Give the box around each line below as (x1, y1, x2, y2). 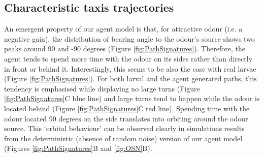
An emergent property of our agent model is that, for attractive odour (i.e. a (4, 23, 243, 34)
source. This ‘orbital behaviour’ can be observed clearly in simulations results (4, 123, 245, 134)
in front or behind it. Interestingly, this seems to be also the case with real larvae (4, 63, 256, 74)
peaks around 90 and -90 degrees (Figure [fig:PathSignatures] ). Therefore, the (4, 43, 245, 54)
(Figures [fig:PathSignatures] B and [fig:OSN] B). (4, 143, 152, 153)
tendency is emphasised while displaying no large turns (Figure (4, 83, 200, 93)
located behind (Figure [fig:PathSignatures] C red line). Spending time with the (4, 103, 250, 113)
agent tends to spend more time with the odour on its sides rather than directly (4, 53, 253, 64)
